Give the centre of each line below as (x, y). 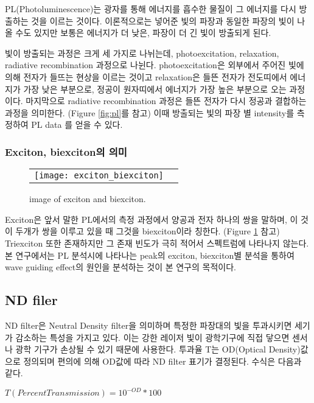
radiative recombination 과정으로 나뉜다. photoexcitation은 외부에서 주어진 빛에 (155, 65)
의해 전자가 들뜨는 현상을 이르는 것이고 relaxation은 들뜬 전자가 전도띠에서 (146, 76)
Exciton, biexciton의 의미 (66, 151)
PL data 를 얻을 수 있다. (77, 124)
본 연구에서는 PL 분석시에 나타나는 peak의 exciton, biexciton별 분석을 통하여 (150, 255)
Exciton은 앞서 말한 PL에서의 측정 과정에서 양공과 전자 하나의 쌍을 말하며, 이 (152, 219)
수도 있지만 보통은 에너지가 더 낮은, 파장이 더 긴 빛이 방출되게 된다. (143, 33)
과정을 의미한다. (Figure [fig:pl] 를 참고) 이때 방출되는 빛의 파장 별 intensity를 (150, 112)
